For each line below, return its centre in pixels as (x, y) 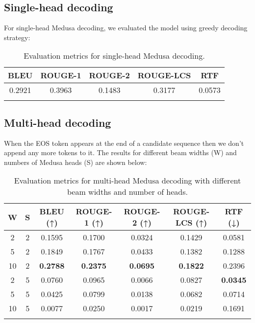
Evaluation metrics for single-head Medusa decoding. (114, 56)
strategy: (17, 37)
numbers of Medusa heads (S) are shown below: (76, 162)
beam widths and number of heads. (127, 192)
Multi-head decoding (58, 122)
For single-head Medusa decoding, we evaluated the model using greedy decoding (126, 28)
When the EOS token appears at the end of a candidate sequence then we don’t (124, 143)
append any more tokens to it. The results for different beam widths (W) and (120, 152)
